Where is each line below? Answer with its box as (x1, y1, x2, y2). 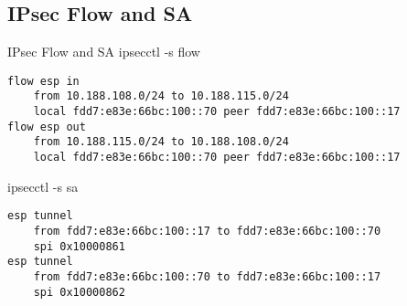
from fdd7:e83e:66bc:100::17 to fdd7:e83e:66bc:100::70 (33, 224, 381, 237)
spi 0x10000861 (33, 239, 125, 253)
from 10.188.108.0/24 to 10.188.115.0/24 (33, 90, 289, 103)
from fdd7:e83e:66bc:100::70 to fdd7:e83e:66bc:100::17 (33, 269, 381, 283)
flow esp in (7, 74, 80, 88)
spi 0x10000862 (33, 285, 125, 299)
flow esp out (7, 120, 86, 133)
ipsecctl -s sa (7, 176, 79, 195)
